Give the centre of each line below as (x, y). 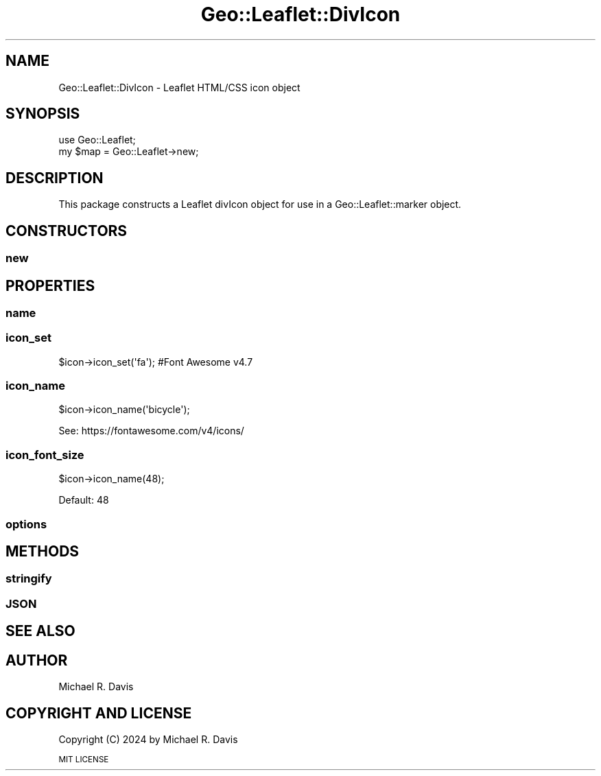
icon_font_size (45, 455)
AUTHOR (37, 660)
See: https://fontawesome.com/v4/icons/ (151, 431)
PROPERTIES (50, 285)
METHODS (43, 552)
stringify (29, 579)
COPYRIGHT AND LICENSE (99, 713)
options (26, 524)
